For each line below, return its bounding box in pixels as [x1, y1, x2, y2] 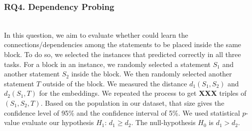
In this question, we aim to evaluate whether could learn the [4, 29, 188, 40]
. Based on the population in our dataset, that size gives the [40, 97, 225, 108]
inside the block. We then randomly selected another [71, 68, 232, 79]
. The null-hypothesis [131, 117, 196, 128]
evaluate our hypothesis [22, 117, 94, 128]
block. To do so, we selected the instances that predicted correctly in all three [4, 49, 241, 59]
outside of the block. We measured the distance [42, 78, 187, 88]
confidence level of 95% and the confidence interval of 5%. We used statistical [4, 107, 240, 118]
